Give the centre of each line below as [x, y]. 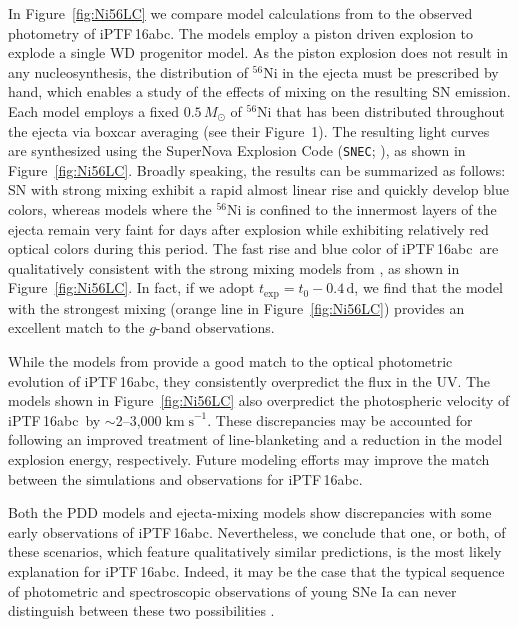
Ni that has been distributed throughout [381, 110]
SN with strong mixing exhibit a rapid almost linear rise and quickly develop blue [258, 189]
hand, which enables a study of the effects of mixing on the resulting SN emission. [259, 91]
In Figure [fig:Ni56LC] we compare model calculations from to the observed [240, 13]
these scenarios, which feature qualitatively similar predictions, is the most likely [255, 551]
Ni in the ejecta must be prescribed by [381, 71]
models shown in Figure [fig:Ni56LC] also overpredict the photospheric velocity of [259, 400]
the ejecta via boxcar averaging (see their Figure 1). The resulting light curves [249, 130]
